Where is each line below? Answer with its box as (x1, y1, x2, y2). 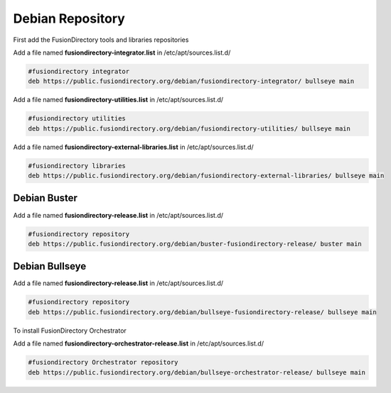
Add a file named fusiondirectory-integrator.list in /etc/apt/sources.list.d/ (13, 48, 231, 57)
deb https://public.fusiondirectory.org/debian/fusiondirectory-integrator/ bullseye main (28, 77, 355, 85)
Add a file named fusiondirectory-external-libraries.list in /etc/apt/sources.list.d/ (13, 143, 254, 151)
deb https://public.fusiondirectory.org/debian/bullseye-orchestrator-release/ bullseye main (28, 368, 366, 376)
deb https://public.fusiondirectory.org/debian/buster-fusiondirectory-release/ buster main (28, 240, 362, 248)
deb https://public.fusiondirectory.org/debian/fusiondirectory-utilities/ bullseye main (28, 124, 351, 133)
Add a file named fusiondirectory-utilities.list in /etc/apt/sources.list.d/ (13, 96, 224, 104)
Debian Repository (13, 11, 126, 26)
